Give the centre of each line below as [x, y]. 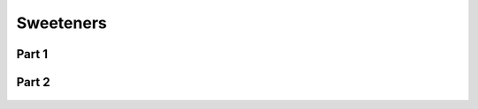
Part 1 [32, 54]
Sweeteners [62, 23]
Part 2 [33, 82]
